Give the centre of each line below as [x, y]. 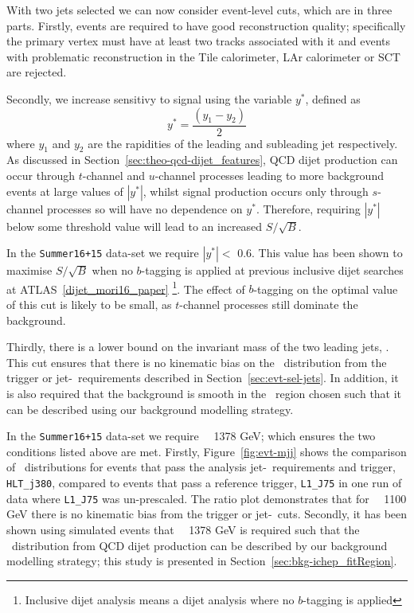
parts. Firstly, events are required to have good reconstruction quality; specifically [206, 25]
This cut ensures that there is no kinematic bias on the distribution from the [197, 362]
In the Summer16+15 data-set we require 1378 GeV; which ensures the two [191, 436]
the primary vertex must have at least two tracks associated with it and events [198, 41]
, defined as [333, 98]
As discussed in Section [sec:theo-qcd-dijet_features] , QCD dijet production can [202, 160]
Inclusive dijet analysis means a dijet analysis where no [160, 599]
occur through [41, 175]
